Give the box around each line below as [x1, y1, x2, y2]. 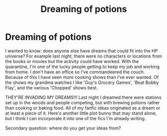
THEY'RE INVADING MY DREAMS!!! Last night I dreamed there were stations [5, 94, 162, 100]
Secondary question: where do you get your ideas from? [5, 125, 121, 131]
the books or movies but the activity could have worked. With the [5, 58, 139, 64]
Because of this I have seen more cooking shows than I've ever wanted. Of [5, 74, 159, 80]
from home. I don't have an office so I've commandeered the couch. [5, 68, 145, 75]
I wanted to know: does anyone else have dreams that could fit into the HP [5, 48, 158, 54]
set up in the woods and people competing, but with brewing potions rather [5, 99, 160, 105]
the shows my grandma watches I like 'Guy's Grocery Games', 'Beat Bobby [5, 79, 159, 85]
